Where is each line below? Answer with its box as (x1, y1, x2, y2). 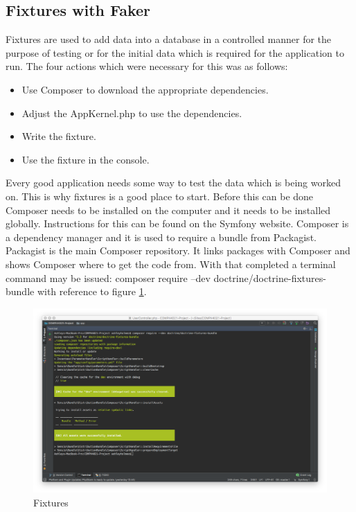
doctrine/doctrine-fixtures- (213, 270, 326, 285)
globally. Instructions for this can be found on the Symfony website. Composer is (6, 216, 349, 231)
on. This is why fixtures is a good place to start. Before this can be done (6, 188, 314, 203)
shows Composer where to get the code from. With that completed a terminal (6, 256, 336, 271)
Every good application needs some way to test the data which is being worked (6, 175, 341, 190)
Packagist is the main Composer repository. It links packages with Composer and (6, 243, 350, 258)
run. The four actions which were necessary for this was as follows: (6, 59, 288, 73)
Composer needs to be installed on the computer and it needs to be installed (6, 202, 331, 217)
